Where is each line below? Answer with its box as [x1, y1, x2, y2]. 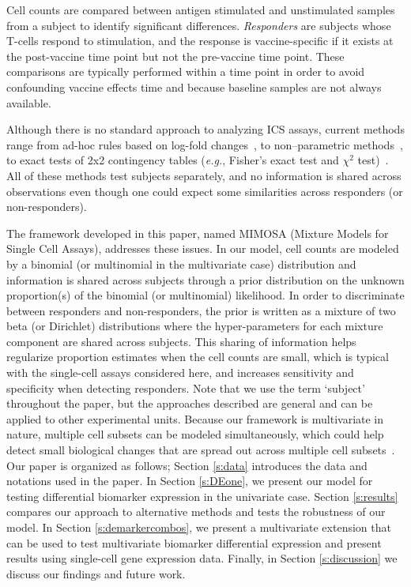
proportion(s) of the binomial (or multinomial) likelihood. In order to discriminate [6, 287, 405, 303]
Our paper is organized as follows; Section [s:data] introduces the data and [6, 457, 368, 473]
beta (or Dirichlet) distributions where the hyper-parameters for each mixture [6, 318, 383, 334]
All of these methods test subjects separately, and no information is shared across [6, 167, 402, 183]
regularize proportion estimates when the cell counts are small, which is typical [6, 348, 389, 365]
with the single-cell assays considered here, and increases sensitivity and [6, 364, 354, 381]
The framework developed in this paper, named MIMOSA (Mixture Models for [6, 224, 389, 241]
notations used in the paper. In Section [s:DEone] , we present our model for [6, 472, 373, 489]
